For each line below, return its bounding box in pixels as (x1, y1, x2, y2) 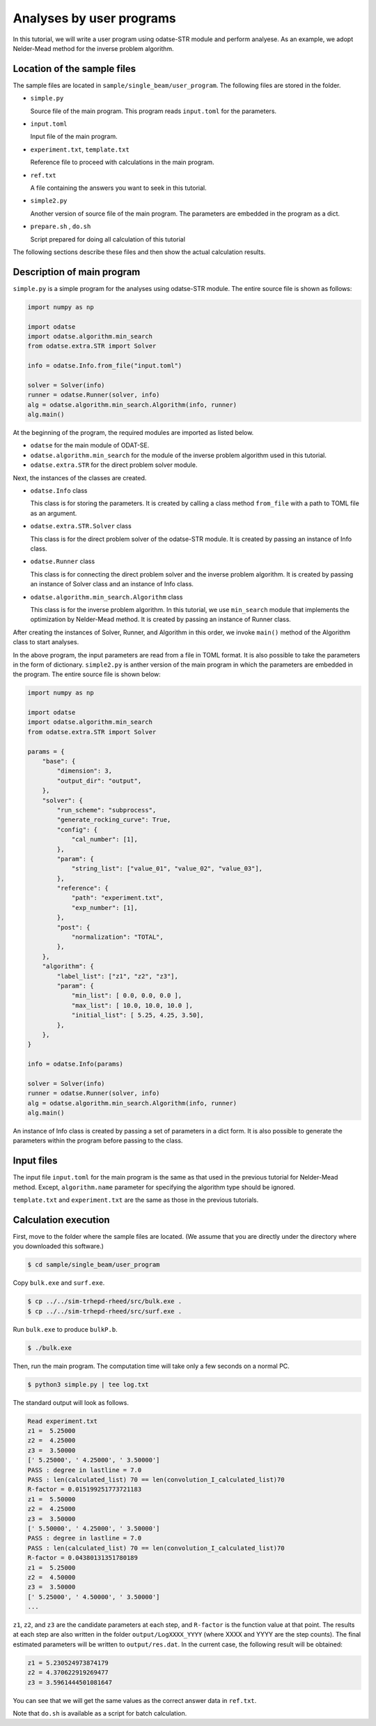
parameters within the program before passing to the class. (13, 1136, 183, 1145)
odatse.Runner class (30, 557, 95, 565)
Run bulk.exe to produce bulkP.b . (13, 1325, 118, 1333)
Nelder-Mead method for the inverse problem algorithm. (13, 44, 174, 52)
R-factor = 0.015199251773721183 (27, 1485, 142, 1494)
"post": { (56, 923, 91, 931)
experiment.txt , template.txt (30, 145, 130, 154)
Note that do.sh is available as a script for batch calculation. (13, 1709, 187, 1718)
